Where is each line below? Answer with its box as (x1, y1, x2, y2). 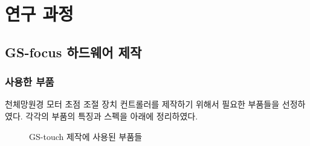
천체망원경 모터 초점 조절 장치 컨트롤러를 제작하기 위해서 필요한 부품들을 (5, 98, 280, 110)
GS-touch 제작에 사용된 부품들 (29, 130, 143, 142)
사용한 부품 (5, 74, 54, 89)
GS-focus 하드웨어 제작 (5, 42, 142, 61)
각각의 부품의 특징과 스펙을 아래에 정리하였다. (25, 109, 198, 122)
